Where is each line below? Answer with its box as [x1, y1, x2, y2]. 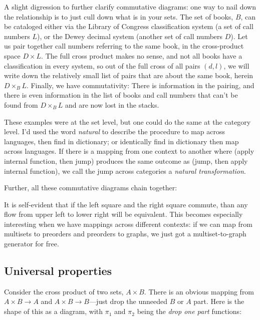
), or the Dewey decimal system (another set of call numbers [37, 31, 223, 41]
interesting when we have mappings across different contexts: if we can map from [4, 218, 252, 229]
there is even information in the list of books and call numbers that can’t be [4, 90, 238, 100]
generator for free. [4, 238, 59, 249]
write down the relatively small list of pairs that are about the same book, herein [4, 70, 253, 81]
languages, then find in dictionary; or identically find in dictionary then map [4, 136, 239, 146]
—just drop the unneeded [89, 296, 168, 306]
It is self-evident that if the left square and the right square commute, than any [4, 199, 248, 209]
